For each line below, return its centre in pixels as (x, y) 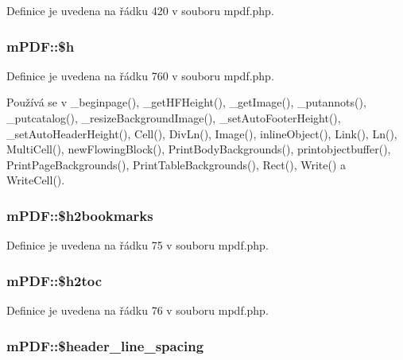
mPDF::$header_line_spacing (105, 345)
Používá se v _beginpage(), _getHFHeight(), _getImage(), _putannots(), (186, 102)
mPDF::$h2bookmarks (80, 215)
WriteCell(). (36, 180)
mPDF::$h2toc (54, 280)
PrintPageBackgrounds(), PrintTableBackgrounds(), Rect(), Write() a (176, 164)
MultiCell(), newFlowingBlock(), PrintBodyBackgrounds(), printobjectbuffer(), (199, 149)
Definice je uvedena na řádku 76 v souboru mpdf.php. (138, 310)
